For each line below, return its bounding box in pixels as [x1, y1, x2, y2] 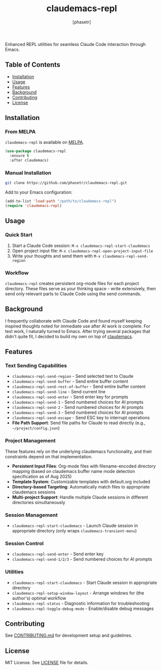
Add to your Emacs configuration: [5, 189, 72, 195]
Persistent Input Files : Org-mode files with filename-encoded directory [12, 463, 156, 469]
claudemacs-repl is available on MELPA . [5, 140, 84, 145]
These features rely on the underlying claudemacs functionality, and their [5, 448, 152, 454]
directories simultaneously [12, 499, 66, 505]
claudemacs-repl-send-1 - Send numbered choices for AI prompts [12, 399, 144, 405]
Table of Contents [5, 61, 61, 69]
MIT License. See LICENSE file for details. [5, 660, 89, 666]
